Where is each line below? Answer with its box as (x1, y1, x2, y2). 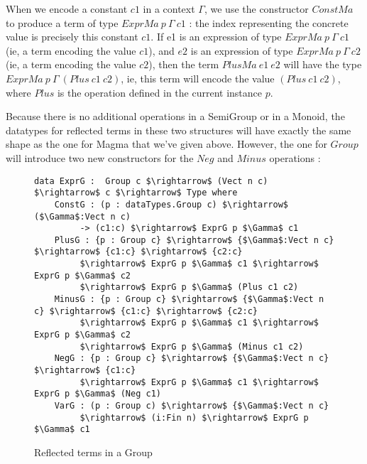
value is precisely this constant (6, 29, 138, 44)
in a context (143, 1, 195, 16)
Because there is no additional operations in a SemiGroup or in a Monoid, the (6, 109, 345, 124)
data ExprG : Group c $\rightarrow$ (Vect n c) (34, 176, 268, 186)
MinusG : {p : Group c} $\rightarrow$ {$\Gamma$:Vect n (54, 294, 324, 305)
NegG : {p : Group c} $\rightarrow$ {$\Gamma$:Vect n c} (54, 353, 329, 364)
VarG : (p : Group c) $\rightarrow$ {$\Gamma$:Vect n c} (54, 401, 329, 411)
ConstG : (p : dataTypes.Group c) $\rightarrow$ (54, 199, 288, 210)
